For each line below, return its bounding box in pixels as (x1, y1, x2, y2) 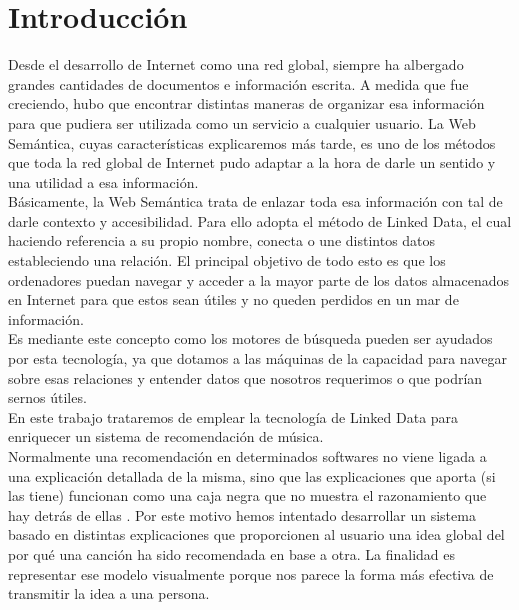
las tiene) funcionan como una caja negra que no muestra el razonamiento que (8, 485, 487, 506)
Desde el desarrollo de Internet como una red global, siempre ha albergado (8, 54, 464, 75)
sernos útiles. (8, 387, 87, 408)
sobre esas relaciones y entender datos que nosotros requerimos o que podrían (8, 367, 483, 388)
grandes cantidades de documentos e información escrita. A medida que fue (8, 73, 469, 94)
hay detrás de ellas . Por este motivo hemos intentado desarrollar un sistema (8, 504, 476, 525)
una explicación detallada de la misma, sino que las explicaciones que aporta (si (8, 465, 496, 486)
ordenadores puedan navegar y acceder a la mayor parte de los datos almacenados (8, 269, 510, 290)
